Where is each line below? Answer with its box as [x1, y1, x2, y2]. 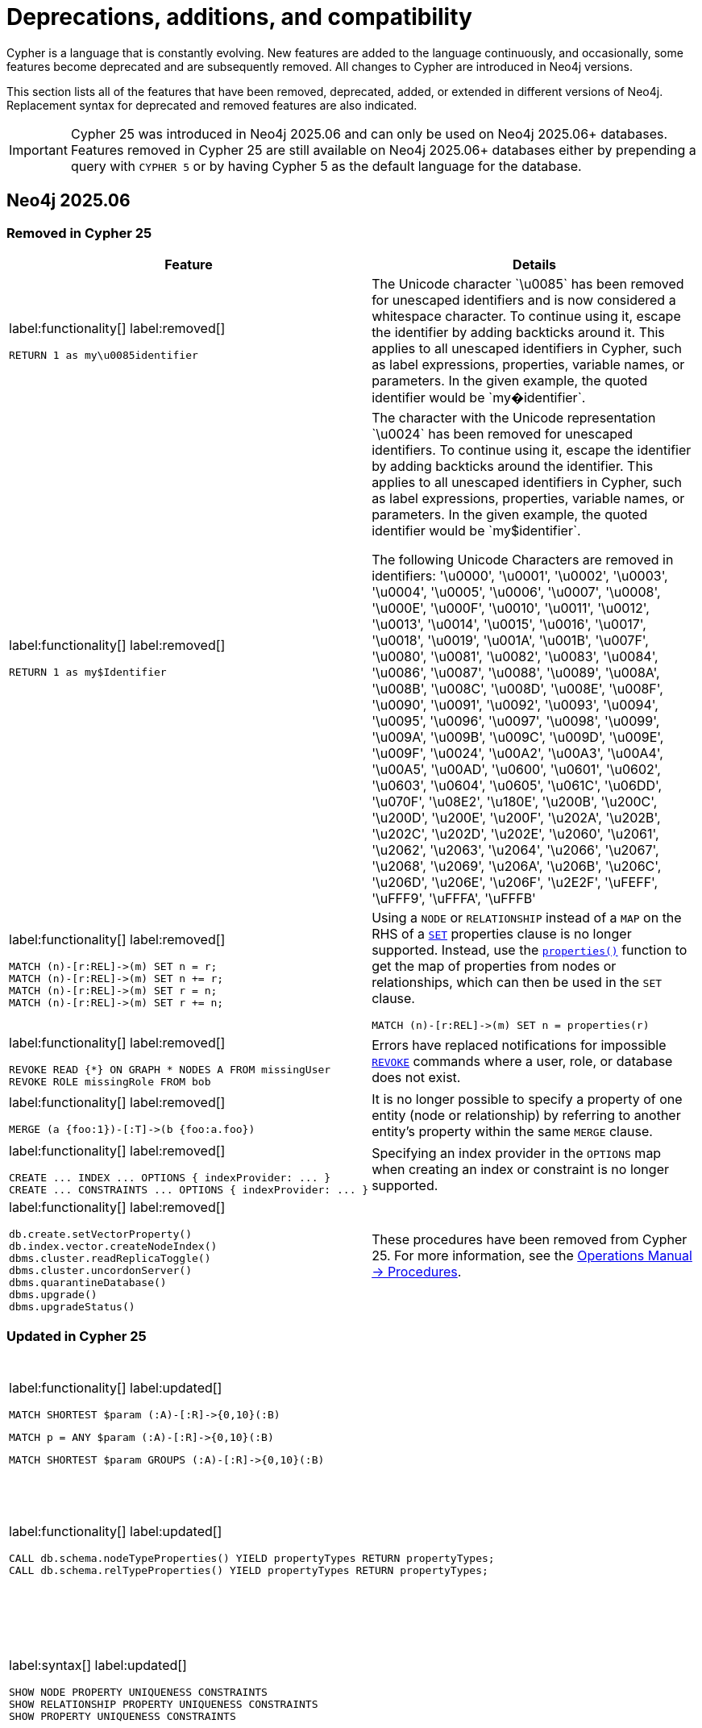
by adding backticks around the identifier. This [372, 457, 654, 474]
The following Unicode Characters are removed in [372, 551, 674, 568]
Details [513, 256, 557, 273]
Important [9, 141, 68, 158]
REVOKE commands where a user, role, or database [372, 1052, 673, 1069]
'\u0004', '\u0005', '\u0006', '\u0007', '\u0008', [372, 583, 661, 600]
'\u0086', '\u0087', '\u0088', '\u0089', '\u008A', [372, 664, 660, 681]
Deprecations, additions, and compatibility [6, 3, 472, 31]
